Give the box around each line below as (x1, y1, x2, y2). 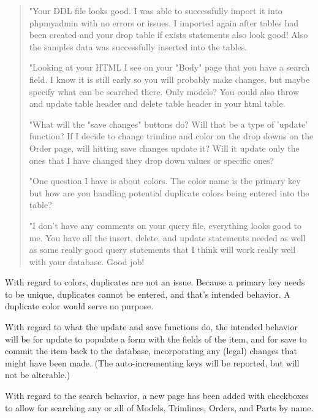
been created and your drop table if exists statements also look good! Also (29, 28, 308, 41)
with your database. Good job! (29, 255, 145, 268)
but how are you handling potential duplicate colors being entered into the (29, 186, 309, 199)
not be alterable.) (5, 368, 70, 381)
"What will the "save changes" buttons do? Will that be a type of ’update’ (29, 117, 308, 130)
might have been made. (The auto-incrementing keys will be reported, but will (5, 356, 300, 369)
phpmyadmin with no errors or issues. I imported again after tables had (29, 16, 299, 29)
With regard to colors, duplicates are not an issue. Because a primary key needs (5, 276, 305, 288)
